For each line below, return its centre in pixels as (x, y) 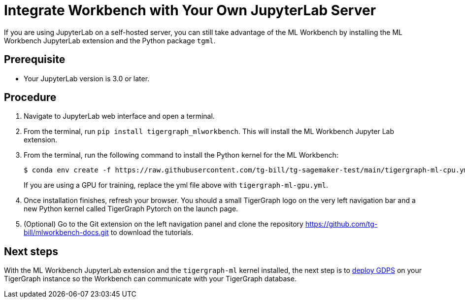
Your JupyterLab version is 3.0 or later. (87, 78)
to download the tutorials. (152, 233)
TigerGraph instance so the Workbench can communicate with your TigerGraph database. (150, 279)
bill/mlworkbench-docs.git (66, 233)
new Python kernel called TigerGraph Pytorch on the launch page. (131, 209)
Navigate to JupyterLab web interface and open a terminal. (119, 116)
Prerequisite (35, 60)
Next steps (31, 251)
